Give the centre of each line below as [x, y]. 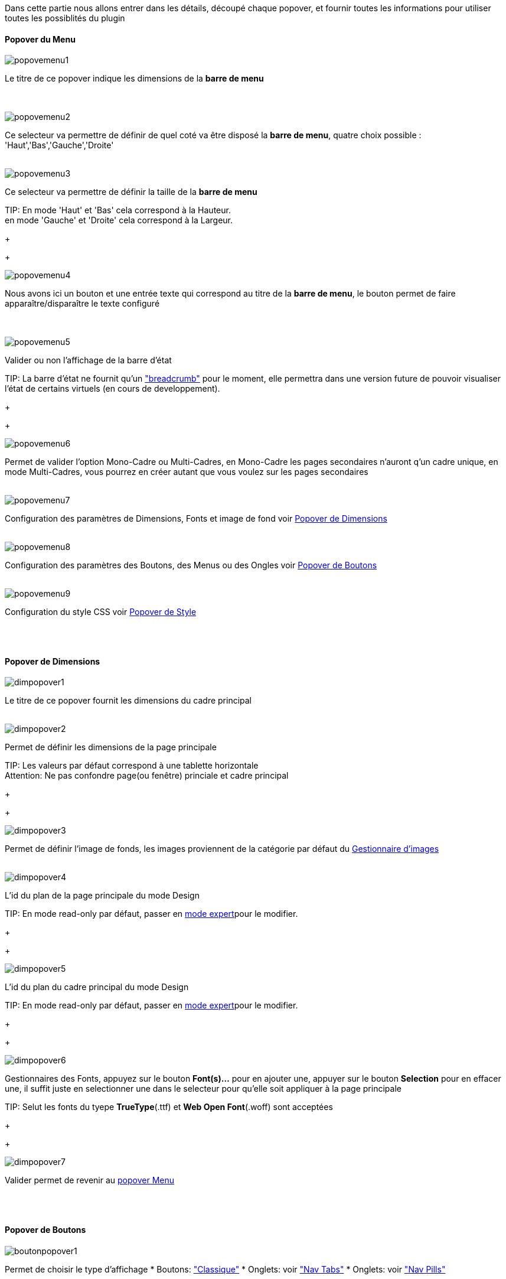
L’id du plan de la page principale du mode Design [102, 896]
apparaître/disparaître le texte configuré [82, 304]
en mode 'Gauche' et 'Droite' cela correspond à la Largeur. [119, 220]
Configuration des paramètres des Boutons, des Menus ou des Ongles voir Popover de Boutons [191, 565]
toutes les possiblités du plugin [65, 18]
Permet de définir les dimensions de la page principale [111, 747]
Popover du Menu [40, 39]
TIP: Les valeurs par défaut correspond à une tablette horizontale [132, 766]
